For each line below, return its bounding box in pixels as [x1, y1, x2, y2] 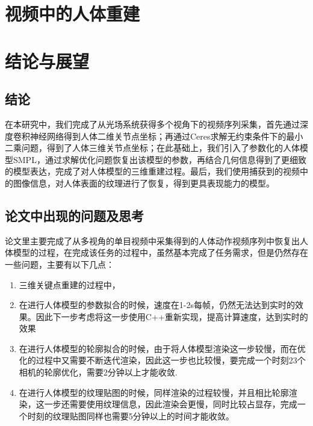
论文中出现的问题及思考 [5, 206, 144, 224]
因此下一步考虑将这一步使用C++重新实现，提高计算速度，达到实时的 [36, 310, 308, 323]
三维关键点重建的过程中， [19, 278, 120, 291]
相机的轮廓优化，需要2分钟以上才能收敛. [19, 366, 178, 378]
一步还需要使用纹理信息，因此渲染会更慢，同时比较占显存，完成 [44, 398, 297, 410]
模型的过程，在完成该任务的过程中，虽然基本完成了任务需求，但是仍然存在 [13, 246, 308, 259]
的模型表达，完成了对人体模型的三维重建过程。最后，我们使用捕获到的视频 [5, 165, 300, 177]
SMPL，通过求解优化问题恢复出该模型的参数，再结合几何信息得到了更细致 [13, 153, 306, 165]
